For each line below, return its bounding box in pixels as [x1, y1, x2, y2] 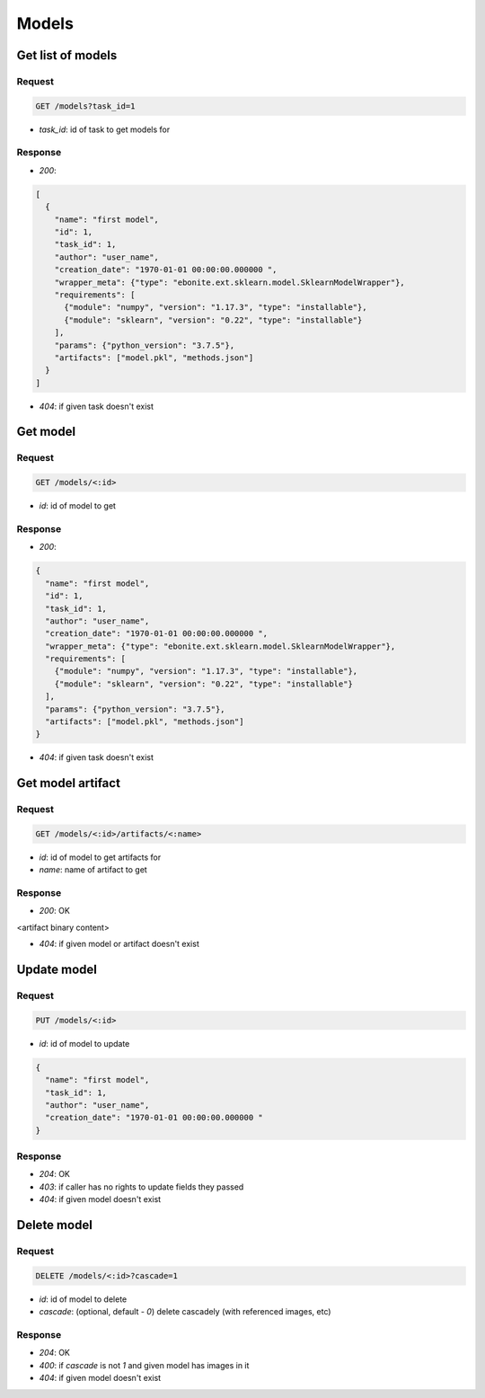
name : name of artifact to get [39, 864, 147, 875]
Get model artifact [16, 775, 121, 791]
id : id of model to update [39, 1038, 130, 1048]
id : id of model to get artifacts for [39, 852, 162, 863]
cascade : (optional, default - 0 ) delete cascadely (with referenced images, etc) [39, 1306, 331, 1317]
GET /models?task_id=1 [35, 101, 136, 111]
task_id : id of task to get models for [39, 124, 171, 135]
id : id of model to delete [39, 1294, 128, 1305]
